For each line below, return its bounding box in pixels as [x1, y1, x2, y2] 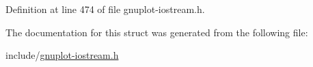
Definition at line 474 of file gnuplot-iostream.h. [5, 2, 205, 16]
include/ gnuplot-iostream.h [5, 48, 119, 62]
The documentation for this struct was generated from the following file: [5, 25, 308, 39]
